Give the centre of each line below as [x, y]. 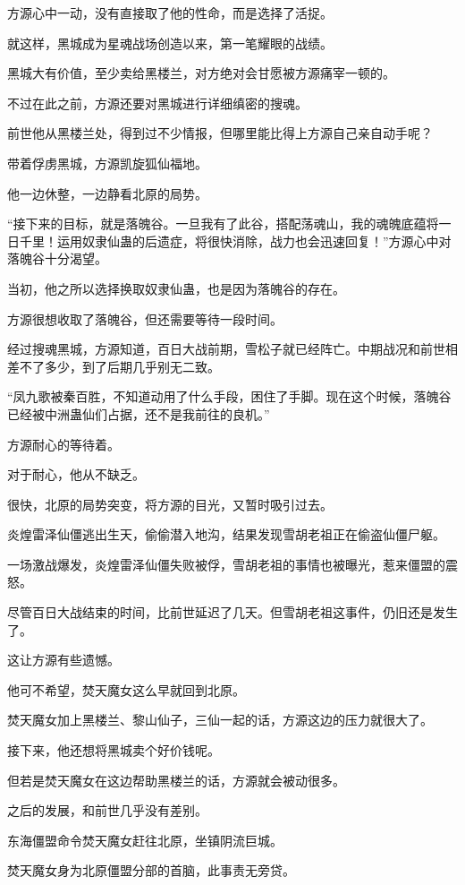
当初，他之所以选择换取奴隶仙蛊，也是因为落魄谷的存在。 [176, 288]
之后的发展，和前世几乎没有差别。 [107, 810]
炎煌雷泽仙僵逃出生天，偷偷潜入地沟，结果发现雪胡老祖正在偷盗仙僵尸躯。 [226, 534]
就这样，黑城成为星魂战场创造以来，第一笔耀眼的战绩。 [170, 43]
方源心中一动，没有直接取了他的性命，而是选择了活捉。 [170, 13]
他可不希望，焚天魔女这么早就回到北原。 [126, 689]
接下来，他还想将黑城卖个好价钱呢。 [114, 750]
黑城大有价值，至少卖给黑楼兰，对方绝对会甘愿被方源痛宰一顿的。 [201, 73]
